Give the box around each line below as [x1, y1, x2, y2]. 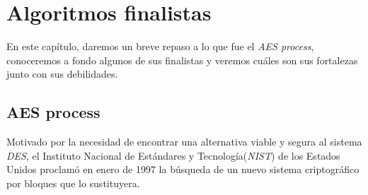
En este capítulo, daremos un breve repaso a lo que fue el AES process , [6, 39, 314, 54]
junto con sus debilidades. [6, 66, 118, 81]
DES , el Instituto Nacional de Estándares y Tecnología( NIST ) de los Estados [6, 148, 340, 162]
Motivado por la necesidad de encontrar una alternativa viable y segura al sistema [6, 134, 362, 149]
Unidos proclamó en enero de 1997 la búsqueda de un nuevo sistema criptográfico [6, 162, 360, 177]
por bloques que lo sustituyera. [6, 175, 140, 190]
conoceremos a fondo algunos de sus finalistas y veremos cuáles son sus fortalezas [6, 52, 358, 67]
